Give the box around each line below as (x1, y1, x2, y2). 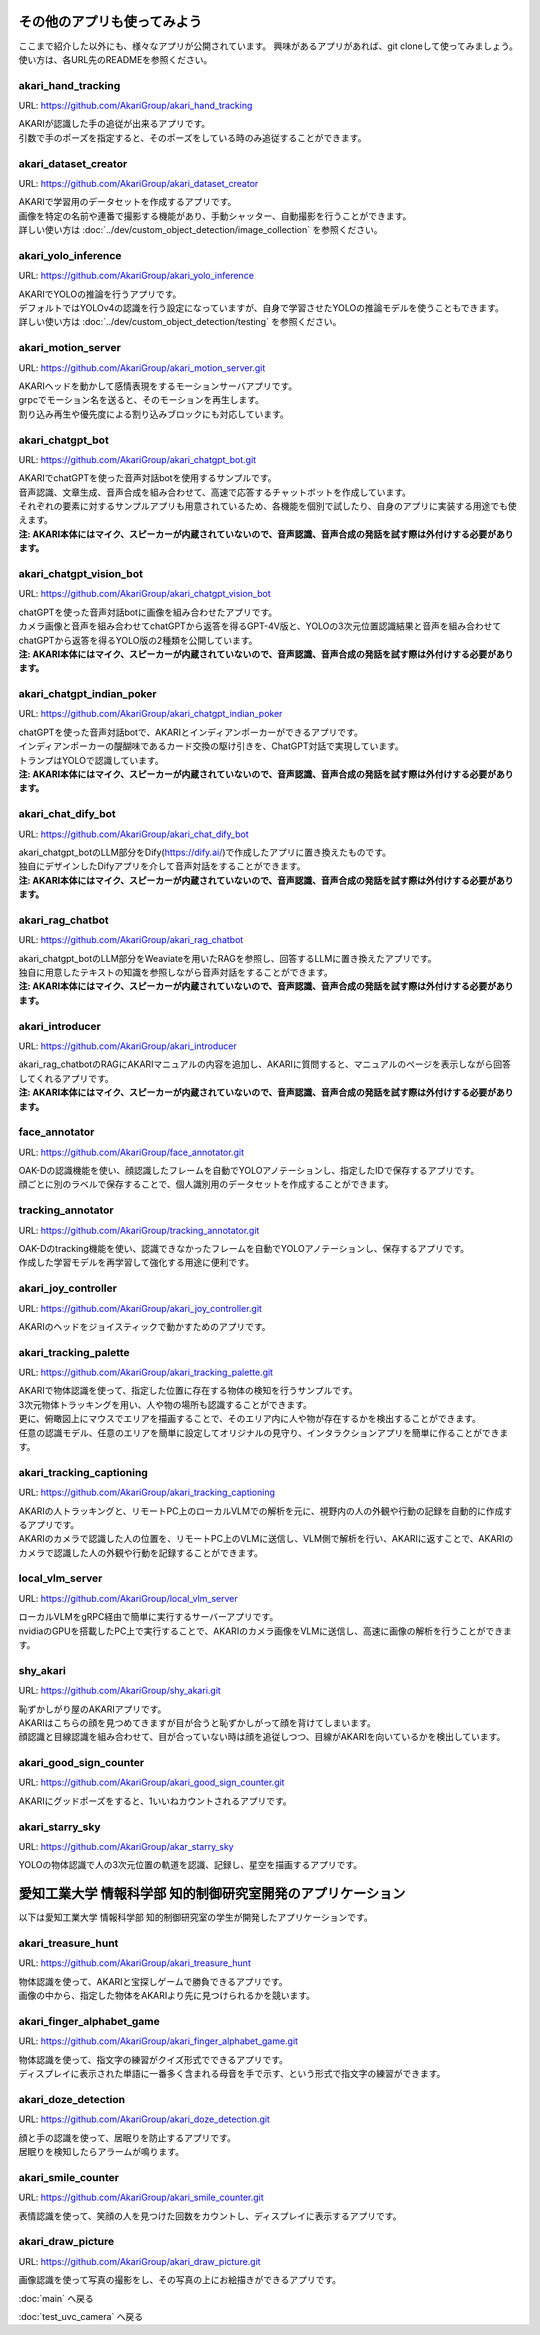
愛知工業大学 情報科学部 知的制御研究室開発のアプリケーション (18, 1885, 406, 1902)
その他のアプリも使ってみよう (18, 13, 202, 30)
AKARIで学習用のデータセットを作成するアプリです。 (18, 196, 237, 208)
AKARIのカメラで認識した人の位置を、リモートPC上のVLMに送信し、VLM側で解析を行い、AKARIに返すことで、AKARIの (18, 1533, 514, 1545)
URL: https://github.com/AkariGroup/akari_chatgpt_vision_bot (18, 588, 271, 600)
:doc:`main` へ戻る (18, 2292, 94, 2304)
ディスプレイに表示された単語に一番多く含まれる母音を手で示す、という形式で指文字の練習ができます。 (18, 2068, 446, 2080)
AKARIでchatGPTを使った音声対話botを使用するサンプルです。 (18, 472, 277, 484)
